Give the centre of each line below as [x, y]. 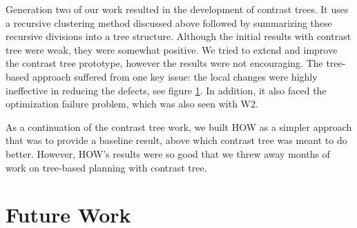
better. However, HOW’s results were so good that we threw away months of [168, 153]
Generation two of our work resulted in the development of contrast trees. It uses [177, 9]
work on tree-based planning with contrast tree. [106, 167]
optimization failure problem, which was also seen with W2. [132, 104]
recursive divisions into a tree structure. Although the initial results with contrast [178, 36]
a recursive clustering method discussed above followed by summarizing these [169, 22]
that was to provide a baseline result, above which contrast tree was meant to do [176, 140]
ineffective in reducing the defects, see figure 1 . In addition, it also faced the [166, 90]
